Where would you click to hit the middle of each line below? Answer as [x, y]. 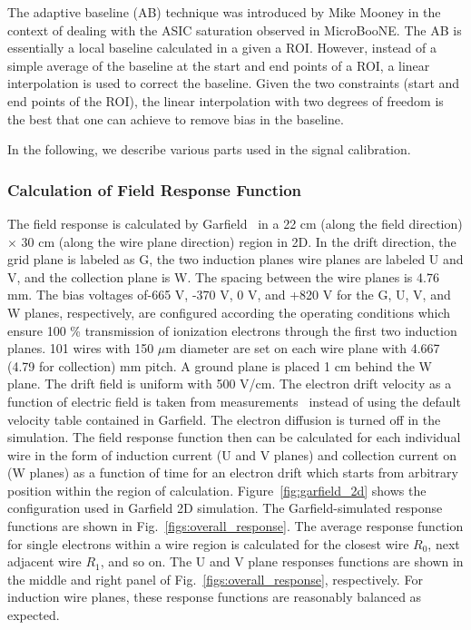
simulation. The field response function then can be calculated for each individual [234, 437]
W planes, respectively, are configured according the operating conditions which [229, 312]
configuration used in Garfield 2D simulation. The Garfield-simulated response [225, 508]
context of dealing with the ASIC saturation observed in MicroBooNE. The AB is [235, 30]
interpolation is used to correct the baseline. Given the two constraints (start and [234, 83]
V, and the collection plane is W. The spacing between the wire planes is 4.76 [223, 276]
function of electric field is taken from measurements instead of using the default [234, 401]
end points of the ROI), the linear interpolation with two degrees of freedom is [226, 100]
